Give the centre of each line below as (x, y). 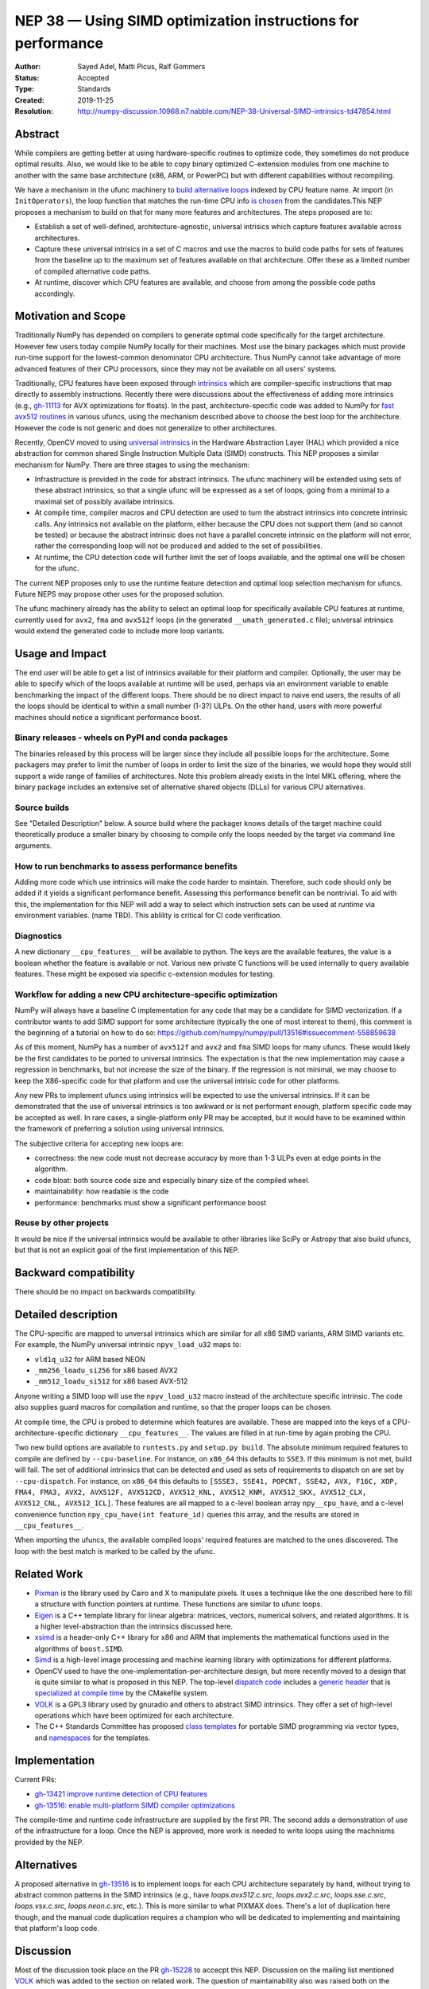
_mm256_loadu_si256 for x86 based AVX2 (106, 1370)
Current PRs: (36, 1779)
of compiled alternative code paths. (93, 271)
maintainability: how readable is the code (102, 1191)
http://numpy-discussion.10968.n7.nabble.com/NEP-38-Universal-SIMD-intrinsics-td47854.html (234, 111)
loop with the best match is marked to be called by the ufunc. (115, 1551)
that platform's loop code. (57, 1929)
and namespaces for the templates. (93, 1738)
